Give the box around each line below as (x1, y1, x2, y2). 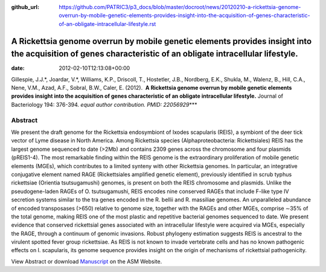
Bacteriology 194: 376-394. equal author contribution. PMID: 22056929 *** (11, 101, 197, 108)
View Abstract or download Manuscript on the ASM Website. (11, 258, 162, 265)
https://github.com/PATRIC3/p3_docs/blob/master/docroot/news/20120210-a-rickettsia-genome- (59, 4, 301, 10)
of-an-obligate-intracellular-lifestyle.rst (59, 20, 156, 27)
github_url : (11, 4, 39, 10)
